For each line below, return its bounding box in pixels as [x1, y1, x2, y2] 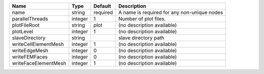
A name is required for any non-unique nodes [118, 9, 223, 15]
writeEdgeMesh [12, 47, 48, 54]
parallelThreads [12, 15, 48, 22]
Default [93, 3, 111, 9]
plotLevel [12, 28, 34, 35]
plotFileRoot [12, 22, 40, 29]
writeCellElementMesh [12, 41, 64, 47]
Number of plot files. [118, 15, 166, 22]
